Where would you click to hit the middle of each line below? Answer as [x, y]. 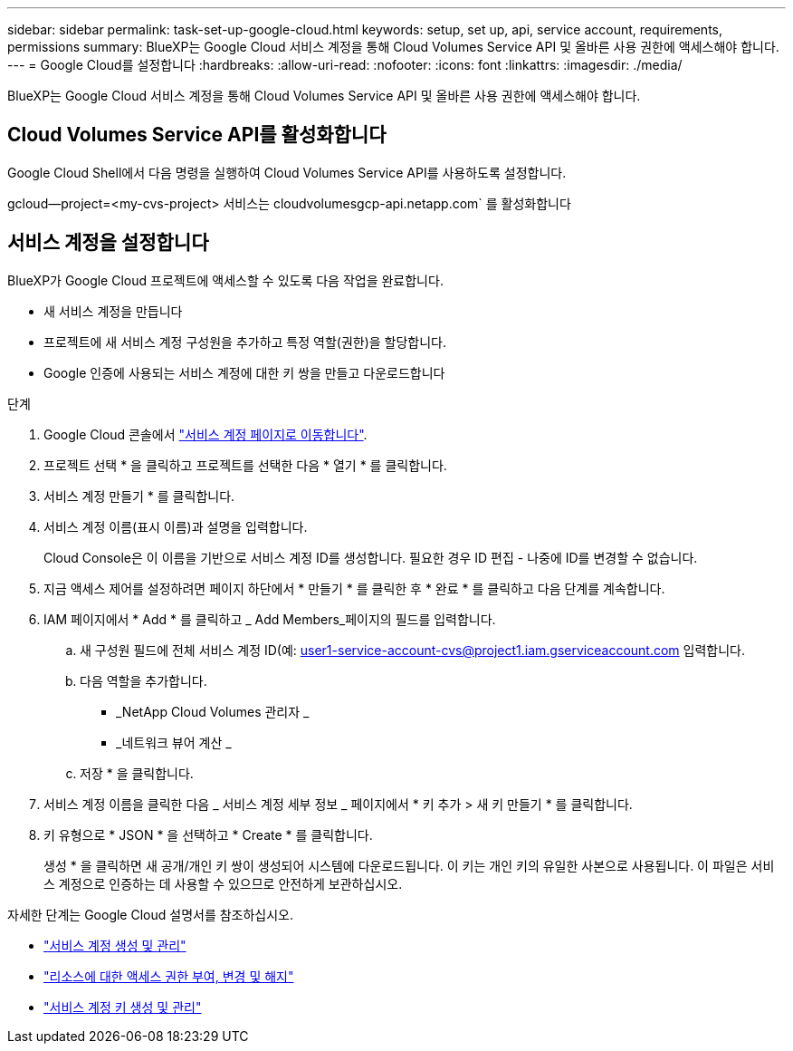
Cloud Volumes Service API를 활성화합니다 [197, 135]
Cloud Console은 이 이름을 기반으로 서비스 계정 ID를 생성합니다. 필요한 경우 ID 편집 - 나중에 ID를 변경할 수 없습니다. [371, 557]
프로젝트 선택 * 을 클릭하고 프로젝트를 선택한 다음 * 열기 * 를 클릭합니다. [245, 465]
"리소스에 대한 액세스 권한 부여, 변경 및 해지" [169, 976]
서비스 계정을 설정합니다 [108, 243]
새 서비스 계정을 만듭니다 [113, 311]
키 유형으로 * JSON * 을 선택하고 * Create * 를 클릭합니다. [208, 834]
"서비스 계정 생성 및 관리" [115, 945]
